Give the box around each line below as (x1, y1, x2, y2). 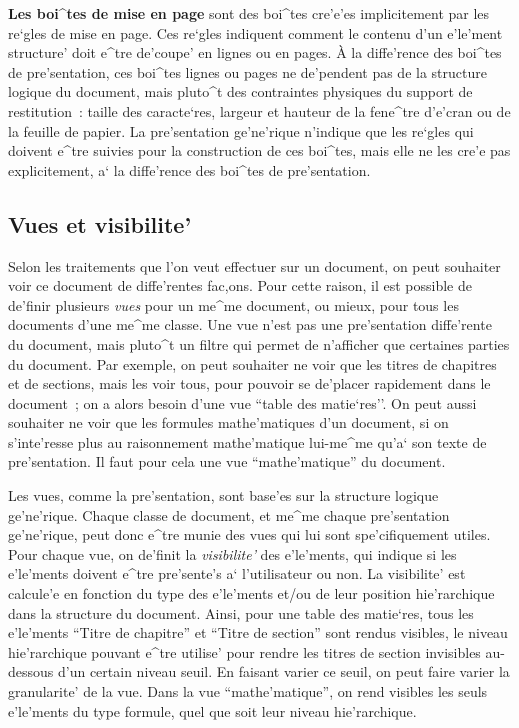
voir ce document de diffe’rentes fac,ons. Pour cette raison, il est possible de (8, 275, 472, 296)
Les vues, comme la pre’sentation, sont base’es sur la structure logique (8, 485, 439, 506)
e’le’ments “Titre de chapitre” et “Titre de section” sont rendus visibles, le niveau (8, 622, 508, 643)
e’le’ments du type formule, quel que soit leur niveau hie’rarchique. (8, 700, 417, 721)
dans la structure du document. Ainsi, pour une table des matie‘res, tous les (8, 602, 474, 623)
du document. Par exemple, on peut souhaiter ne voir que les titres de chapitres (8, 353, 497, 374)
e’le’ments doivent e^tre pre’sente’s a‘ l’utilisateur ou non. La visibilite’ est (8, 563, 466, 584)
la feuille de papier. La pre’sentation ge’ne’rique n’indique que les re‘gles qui (8, 120, 474, 141)
